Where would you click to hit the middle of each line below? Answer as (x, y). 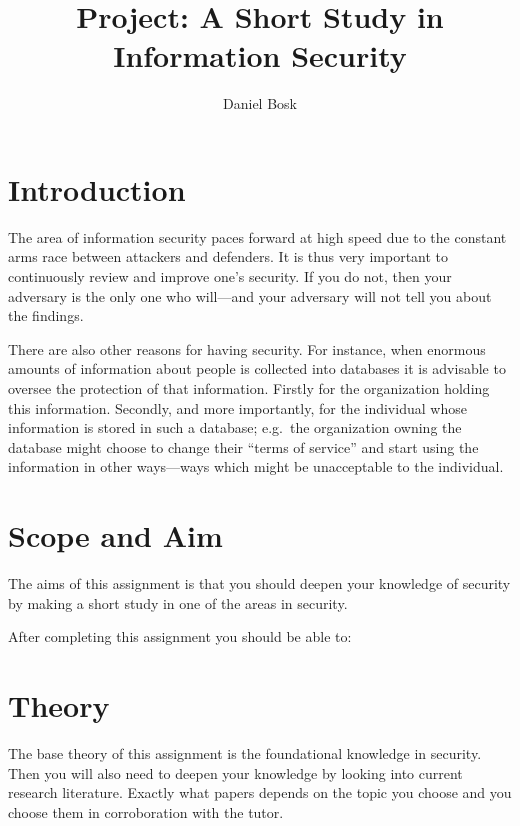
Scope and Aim (115, 535)
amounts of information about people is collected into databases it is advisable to (257, 368)
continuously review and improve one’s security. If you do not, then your (230, 276)
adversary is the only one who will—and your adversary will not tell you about (250, 295)
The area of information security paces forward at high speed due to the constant (257, 236)
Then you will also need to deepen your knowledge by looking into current (235, 772)
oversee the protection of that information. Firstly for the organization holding (249, 388)
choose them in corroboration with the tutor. (146, 811)
